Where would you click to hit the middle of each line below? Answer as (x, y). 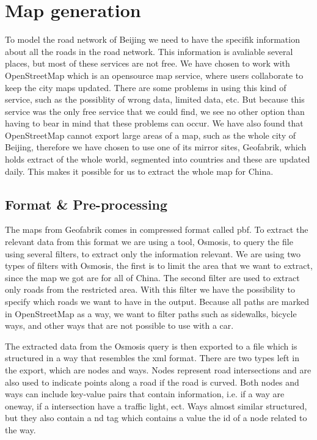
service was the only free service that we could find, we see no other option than (155, 111)
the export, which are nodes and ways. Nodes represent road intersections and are (158, 369)
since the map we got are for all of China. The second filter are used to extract (152, 277)
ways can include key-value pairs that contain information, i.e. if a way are (145, 394)
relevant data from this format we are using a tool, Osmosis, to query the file (149, 242)
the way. (20, 429)
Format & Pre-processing (86, 204)
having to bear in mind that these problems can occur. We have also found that (154, 123)
